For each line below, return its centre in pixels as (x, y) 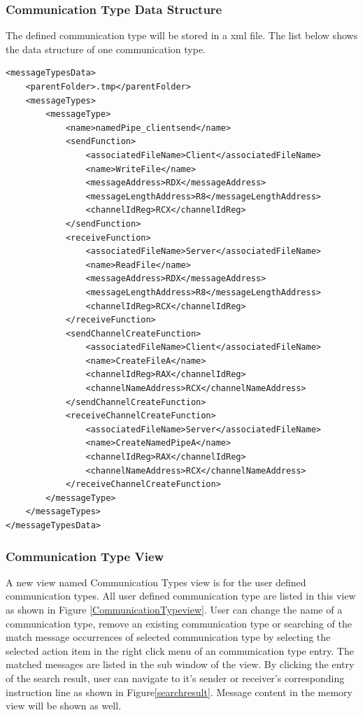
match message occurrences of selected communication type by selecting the (168, 637)
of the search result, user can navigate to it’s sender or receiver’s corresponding (175, 678)
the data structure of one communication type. (106, 49)
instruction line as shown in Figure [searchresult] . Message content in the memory (179, 692)
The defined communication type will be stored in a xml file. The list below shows (182, 35)
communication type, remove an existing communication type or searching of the (179, 623)
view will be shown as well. (64, 706)
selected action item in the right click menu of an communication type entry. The (180, 650)
